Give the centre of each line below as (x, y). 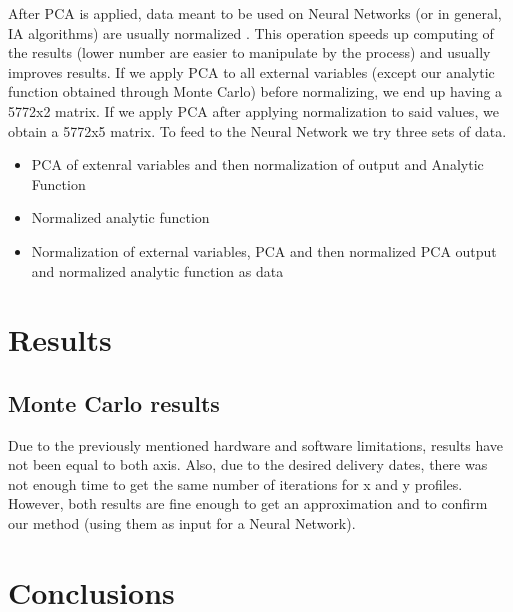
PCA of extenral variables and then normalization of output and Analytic (257, 164)
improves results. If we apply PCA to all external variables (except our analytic (251, 71)
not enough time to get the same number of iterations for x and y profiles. (235, 483)
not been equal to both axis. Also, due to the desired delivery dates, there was (248, 464)
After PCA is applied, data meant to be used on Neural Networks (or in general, (255, 13)
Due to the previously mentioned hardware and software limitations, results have (256, 444)
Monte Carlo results (114, 402)
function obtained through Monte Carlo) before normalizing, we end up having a (255, 91)
